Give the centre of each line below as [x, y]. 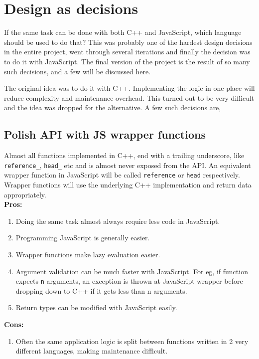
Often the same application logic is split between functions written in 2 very [132, 341]
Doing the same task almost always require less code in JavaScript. [118, 221]
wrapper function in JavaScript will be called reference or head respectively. [122, 175]
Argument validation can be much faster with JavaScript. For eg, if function [132, 271]
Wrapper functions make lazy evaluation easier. [88, 254]
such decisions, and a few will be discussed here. [77, 71]
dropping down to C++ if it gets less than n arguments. [101, 290]
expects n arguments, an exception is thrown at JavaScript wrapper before [129, 281]
